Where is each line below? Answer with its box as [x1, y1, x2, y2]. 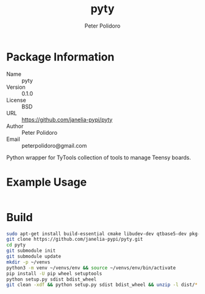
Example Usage [6, 175, 87, 189]
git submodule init [6, 247, 56, 254]
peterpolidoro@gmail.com [21, 141, 87, 149]
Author [6, 122, 24, 130]
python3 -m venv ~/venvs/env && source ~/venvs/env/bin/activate [6, 265, 176, 271]
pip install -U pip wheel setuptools [6, 270, 103, 277]
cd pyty [6, 242, 26, 248]
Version [6, 83, 26, 91]
